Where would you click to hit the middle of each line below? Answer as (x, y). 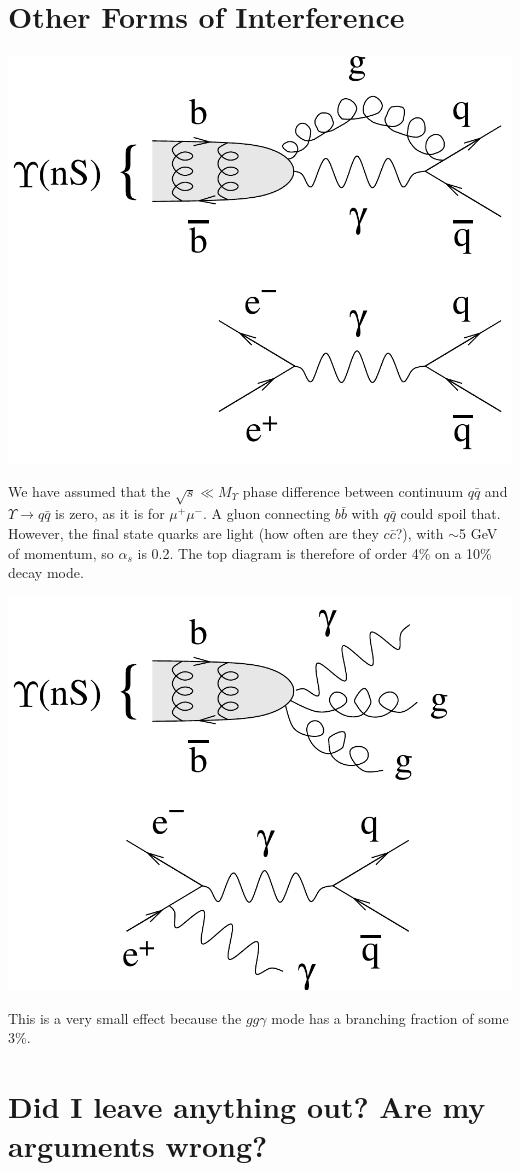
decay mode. (46, 572)
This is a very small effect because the (125, 1017)
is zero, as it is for (110, 513)
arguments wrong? (138, 1145)
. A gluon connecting (267, 513)
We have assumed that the (89, 490)
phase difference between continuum (353, 490)
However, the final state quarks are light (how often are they (193, 532)
